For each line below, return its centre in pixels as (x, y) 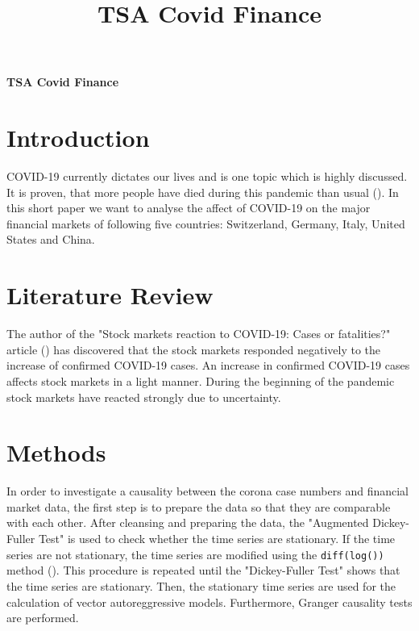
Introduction (78, 138)
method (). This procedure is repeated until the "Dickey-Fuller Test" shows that (203, 570)
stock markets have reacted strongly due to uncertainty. (144, 397)
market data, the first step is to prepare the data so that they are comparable (199, 506)
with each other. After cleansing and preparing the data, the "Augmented (188, 522)
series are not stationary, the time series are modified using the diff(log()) (195, 554)
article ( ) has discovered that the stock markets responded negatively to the (194, 349)
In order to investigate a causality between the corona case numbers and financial (207, 491)
